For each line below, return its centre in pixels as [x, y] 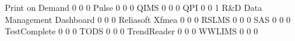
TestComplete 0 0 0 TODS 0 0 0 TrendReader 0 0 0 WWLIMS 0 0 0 [132, 31]
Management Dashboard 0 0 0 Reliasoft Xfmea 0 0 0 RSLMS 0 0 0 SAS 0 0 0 [148, 19]
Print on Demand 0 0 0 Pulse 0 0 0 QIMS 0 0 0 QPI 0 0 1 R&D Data [134, 7]
